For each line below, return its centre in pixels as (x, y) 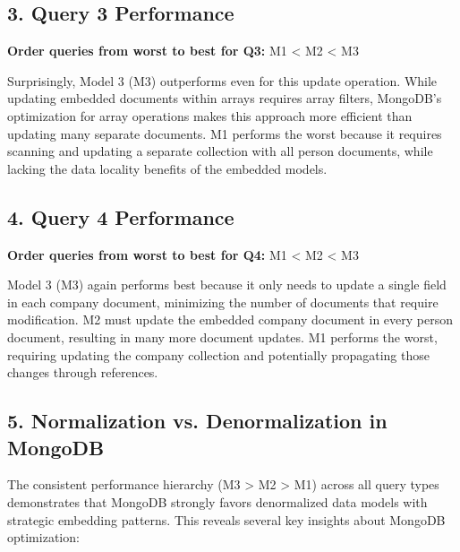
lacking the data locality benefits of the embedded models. (167, 168)
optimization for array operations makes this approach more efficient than (210, 115)
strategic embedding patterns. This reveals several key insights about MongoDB (226, 519)
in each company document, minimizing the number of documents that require (223, 302)
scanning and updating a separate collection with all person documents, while (220, 151)
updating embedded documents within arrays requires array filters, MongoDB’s (225, 98)
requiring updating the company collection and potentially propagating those (218, 354)
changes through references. (83, 372)
